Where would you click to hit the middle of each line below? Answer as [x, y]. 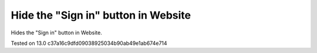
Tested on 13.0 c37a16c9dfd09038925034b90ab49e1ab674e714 [89, 43]
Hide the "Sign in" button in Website [101, 15]
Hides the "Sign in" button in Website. [56, 33]
